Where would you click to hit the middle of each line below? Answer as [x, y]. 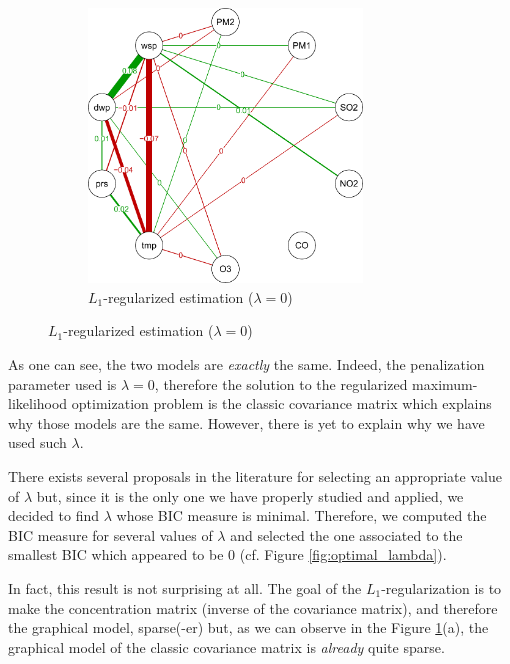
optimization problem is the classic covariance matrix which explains [281, 403]
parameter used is [62, 383]
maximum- [445, 383]
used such [37, 442]
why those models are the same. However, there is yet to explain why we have [246, 422]
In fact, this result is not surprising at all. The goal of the [185, 587]
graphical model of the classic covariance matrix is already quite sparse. [226, 646]
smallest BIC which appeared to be [116, 554]
